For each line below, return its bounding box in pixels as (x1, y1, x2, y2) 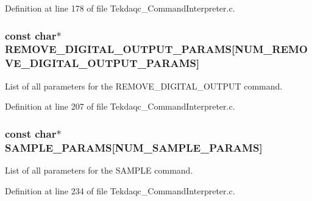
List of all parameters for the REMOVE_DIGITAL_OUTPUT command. (5, 79, 283, 92)
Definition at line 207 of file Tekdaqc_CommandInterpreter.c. (5, 100, 235, 113)
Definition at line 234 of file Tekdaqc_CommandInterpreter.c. (5, 184, 235, 197)
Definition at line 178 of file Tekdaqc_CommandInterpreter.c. (5, 2, 235, 14)
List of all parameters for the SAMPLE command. (5, 163, 193, 176)
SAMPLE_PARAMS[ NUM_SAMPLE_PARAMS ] (5, 139, 263, 155)
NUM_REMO (235, 41, 308, 57)
